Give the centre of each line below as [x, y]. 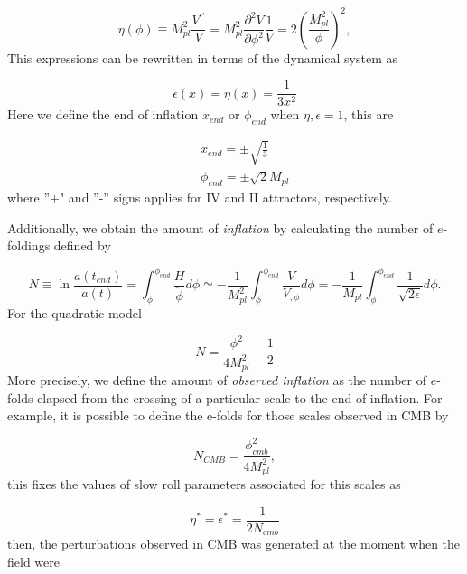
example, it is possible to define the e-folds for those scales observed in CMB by [228, 415]
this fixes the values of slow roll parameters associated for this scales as [204, 484]
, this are [369, 114]
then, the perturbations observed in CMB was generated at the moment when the [234, 544]
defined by [82, 245]
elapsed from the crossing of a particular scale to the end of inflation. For [240, 397]
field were [33, 561]
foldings [29, 245]
